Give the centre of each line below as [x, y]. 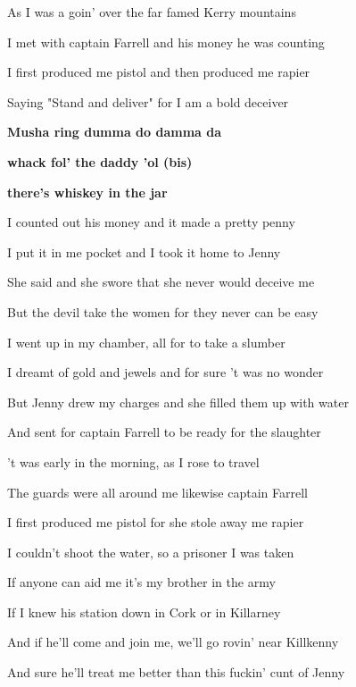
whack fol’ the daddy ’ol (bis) [100, 161]
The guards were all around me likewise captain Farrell [157, 492]
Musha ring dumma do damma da [115, 132]
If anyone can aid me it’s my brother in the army [141, 582]
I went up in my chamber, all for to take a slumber [146, 342]
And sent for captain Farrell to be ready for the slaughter [164, 432]
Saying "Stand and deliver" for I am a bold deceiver [148, 101]
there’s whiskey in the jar [87, 192]
